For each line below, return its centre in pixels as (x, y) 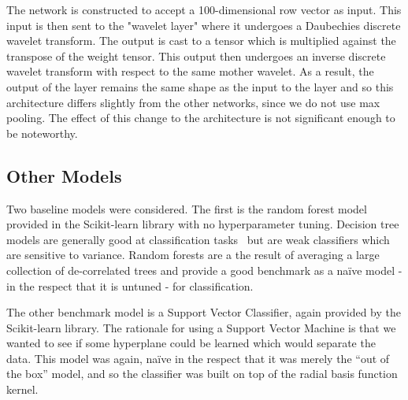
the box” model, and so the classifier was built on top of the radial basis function (202, 374)
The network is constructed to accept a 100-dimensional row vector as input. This (204, 9)
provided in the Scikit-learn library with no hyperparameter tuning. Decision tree (203, 224)
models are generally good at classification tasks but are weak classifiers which (198, 239)
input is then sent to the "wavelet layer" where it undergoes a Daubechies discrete (204, 25)
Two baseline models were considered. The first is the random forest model (187, 208)
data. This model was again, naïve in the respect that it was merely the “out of (198, 358)
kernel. (22, 389)
